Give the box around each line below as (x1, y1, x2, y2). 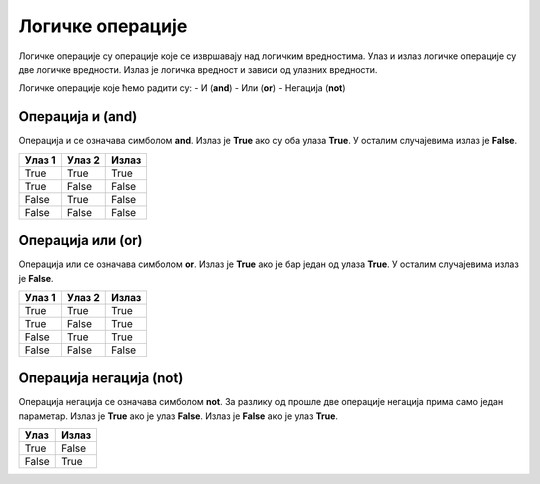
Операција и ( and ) (18, 108, 138, 125)
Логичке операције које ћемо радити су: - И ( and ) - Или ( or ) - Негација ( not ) (18, 82, 346, 94)
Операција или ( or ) (18, 232, 143, 249)
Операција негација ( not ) (18, 370, 184, 387)
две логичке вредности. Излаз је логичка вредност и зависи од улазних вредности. (18, 63, 378, 75)
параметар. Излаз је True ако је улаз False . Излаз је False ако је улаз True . (18, 410, 339, 422)
